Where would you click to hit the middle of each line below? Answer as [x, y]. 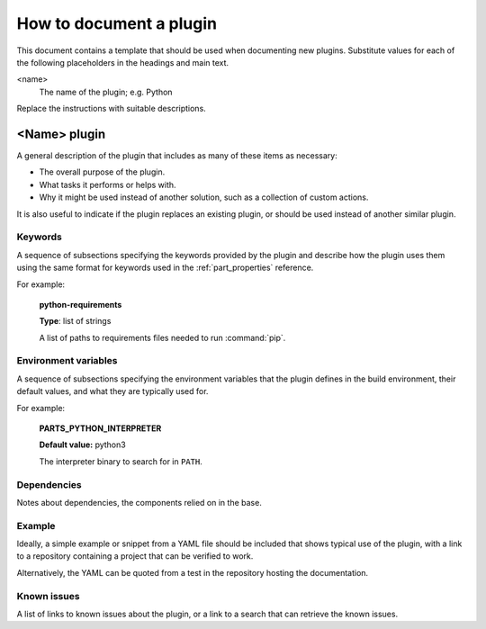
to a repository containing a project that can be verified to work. [135, 556]
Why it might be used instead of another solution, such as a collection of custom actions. [204, 197]
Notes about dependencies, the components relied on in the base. [139, 502]
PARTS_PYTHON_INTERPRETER [100, 428]
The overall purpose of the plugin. [102, 172]
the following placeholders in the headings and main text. [123, 62]
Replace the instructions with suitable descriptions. [111, 109]
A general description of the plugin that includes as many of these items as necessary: [177, 156]
